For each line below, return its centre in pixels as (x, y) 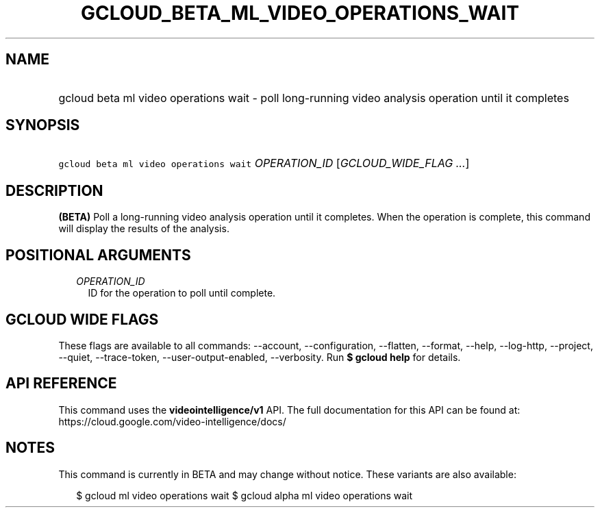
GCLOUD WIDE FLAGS (82, 319)
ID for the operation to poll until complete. (182, 293)
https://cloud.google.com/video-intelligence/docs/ (172, 421)
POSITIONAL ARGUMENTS (98, 255)
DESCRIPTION (54, 190)
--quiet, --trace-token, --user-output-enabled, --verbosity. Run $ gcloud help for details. (260, 357)
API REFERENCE (61, 384)
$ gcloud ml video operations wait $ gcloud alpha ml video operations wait (245, 495)
